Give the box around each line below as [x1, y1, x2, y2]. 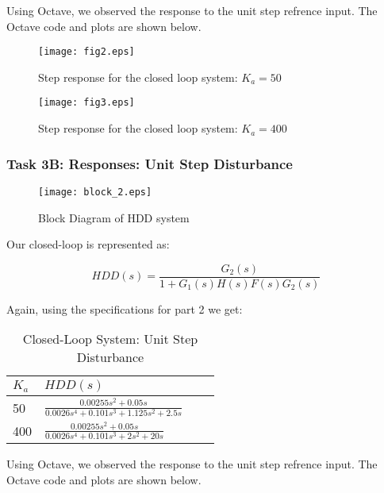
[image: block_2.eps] [38, 186, 152, 198]
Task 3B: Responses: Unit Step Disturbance [6, 153, 293, 173]
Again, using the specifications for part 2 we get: [6, 300, 243, 317]
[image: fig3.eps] [38, 97, 135, 109]
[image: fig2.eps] [38, 46, 135, 58]
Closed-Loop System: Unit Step [22, 329, 198, 349]
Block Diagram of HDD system [38, 209, 190, 225]
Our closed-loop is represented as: [6, 236, 170, 252]
